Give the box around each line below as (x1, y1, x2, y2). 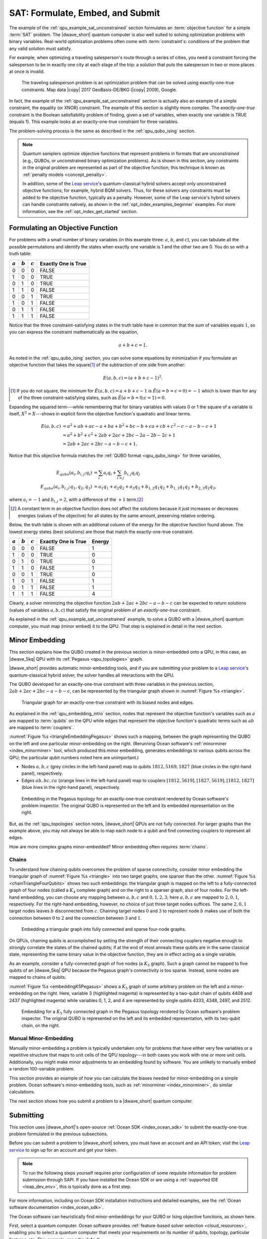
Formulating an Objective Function (9, 224, 118, 232)
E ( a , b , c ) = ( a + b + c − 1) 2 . (103, 374, 163, 381)
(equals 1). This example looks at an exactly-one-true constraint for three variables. (9, 119, 179, 125)
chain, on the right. (21, 1022, 60, 1028)
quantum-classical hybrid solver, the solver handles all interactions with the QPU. (9, 672, 175, 678)
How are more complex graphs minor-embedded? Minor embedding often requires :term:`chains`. (9, 844, 209, 849)
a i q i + (103, 470, 117, 477)
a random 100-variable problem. (9, 1066, 75, 1072)
